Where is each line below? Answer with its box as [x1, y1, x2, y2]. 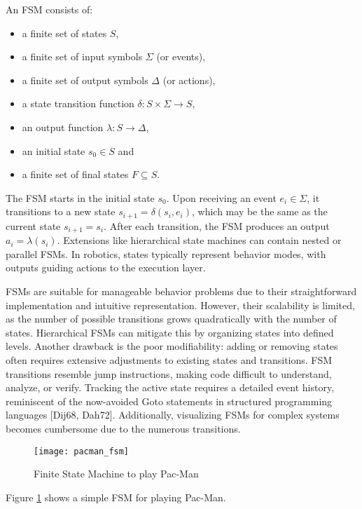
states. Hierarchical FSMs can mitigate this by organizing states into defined [6, 325, 334, 339]
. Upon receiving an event [166, 190, 277, 205]
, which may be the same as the [192, 204, 328, 219]
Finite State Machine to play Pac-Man [34, 466, 199, 481]
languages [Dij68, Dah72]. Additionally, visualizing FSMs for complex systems [6, 407, 340, 422]
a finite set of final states [22, 167, 129, 182]
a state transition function [22, 96, 134, 111]
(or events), [156, 49, 206, 64]
